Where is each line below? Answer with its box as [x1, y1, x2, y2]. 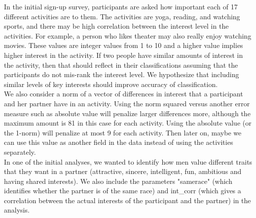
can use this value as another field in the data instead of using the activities [4, 137, 233, 147]
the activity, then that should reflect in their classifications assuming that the [4, 59, 238, 70]
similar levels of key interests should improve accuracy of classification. [4, 79, 218, 89]
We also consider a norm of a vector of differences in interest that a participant [4, 88, 243, 99]
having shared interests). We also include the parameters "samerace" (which [4, 175, 232, 186]
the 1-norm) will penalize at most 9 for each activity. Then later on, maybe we [4, 127, 242, 137]
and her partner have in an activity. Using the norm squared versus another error [4, 98, 250, 108]
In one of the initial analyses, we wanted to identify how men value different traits [4, 156, 253, 167]
